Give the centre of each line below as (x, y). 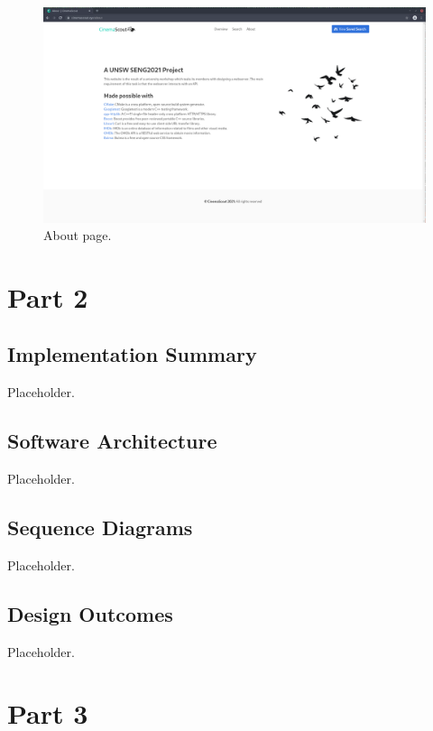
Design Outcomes (90, 613)
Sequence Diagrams (100, 527)
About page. (78, 235)
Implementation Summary (132, 354)
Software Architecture (112, 441)
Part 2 (48, 296)
